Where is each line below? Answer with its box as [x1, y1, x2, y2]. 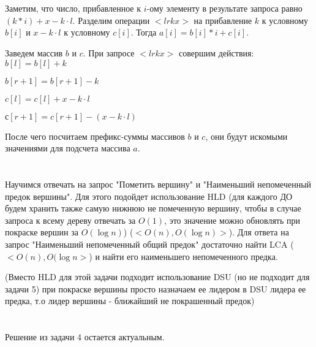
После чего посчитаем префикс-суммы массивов [5, 129, 185, 142]
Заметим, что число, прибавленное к [5, 2, 141, 15]
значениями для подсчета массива [5, 142, 130, 154]
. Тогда [130, 26, 157, 39]
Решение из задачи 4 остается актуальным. [5, 330, 165, 343]
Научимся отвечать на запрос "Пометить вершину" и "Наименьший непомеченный [5, 177, 312, 190]
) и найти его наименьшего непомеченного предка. [89, 250, 278, 262]
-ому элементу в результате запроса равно [146, 2, 303, 15]
